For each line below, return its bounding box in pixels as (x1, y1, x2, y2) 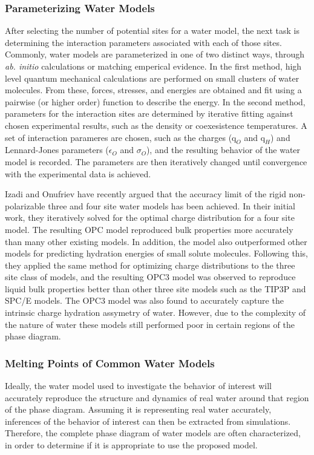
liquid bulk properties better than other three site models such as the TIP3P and (5, 282, 306, 295)
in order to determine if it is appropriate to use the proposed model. (5, 439, 258, 451)
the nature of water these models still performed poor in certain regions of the (5, 318, 295, 330)
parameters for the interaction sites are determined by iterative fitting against (5, 107, 293, 120)
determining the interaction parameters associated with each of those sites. (5, 36, 282, 48)
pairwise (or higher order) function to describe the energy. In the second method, (5, 95, 306, 108)
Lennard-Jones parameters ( (5, 143, 109, 156)
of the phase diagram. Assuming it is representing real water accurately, (5, 403, 272, 416)
